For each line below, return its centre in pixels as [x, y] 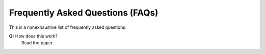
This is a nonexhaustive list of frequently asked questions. [68, 27]
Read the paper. [38, 43]
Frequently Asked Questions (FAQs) [84, 13]
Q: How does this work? [33, 36]
